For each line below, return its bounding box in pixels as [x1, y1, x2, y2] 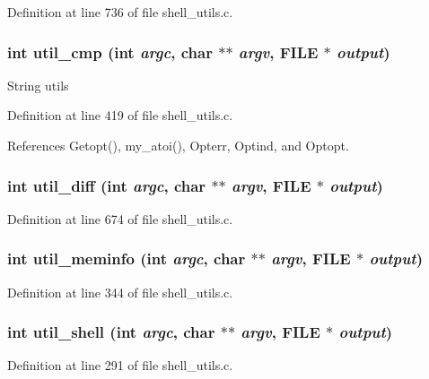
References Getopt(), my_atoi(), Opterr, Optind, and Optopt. [7, 136, 349, 154]
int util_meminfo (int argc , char [7, 247, 246, 270]
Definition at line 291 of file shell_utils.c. [7, 356, 233, 375]
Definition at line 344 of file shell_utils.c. [7, 282, 233, 301]
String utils [7, 75, 69, 94]
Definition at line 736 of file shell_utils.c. [7, 3, 233, 21]
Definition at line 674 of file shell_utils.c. [7, 209, 233, 228]
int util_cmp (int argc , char [7, 40, 213, 63]
